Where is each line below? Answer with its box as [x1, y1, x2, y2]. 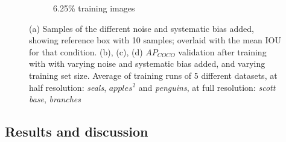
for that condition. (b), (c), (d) [29, 45, 143, 58]
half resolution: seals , [29, 81, 107, 93]
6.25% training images [53, 2, 135, 14]
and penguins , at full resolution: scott [138, 81, 276, 93]
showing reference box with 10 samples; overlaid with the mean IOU [29, 34, 281, 46]
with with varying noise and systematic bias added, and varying [29, 57, 265, 70]
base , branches [29, 93, 81, 105]
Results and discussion [5, 122, 148, 141]
